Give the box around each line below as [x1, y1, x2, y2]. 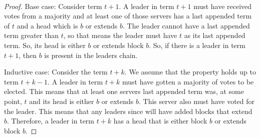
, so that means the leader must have [63, 30, 177, 40]
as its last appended [184, 30, 245, 40]
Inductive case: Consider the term [4, 66, 108, 77]
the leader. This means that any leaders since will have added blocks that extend [4, 105, 252, 116]
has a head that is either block [113, 115, 207, 126]
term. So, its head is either [4, 39, 86, 50]
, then [19, 49, 37, 60]
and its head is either [29, 95, 94, 106]
